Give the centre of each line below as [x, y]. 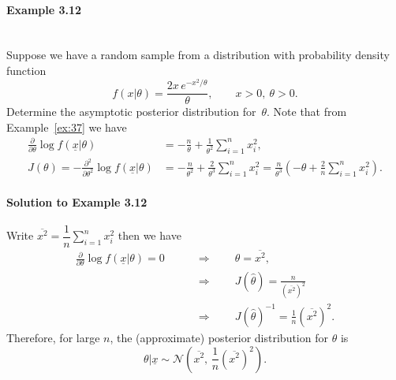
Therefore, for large [53, 337]
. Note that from [307, 112]
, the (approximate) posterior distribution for [219, 337]
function [26, 70]
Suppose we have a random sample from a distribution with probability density [198, 55]
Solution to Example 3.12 [77, 201]
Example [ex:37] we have [67, 127]
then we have [149, 235]
